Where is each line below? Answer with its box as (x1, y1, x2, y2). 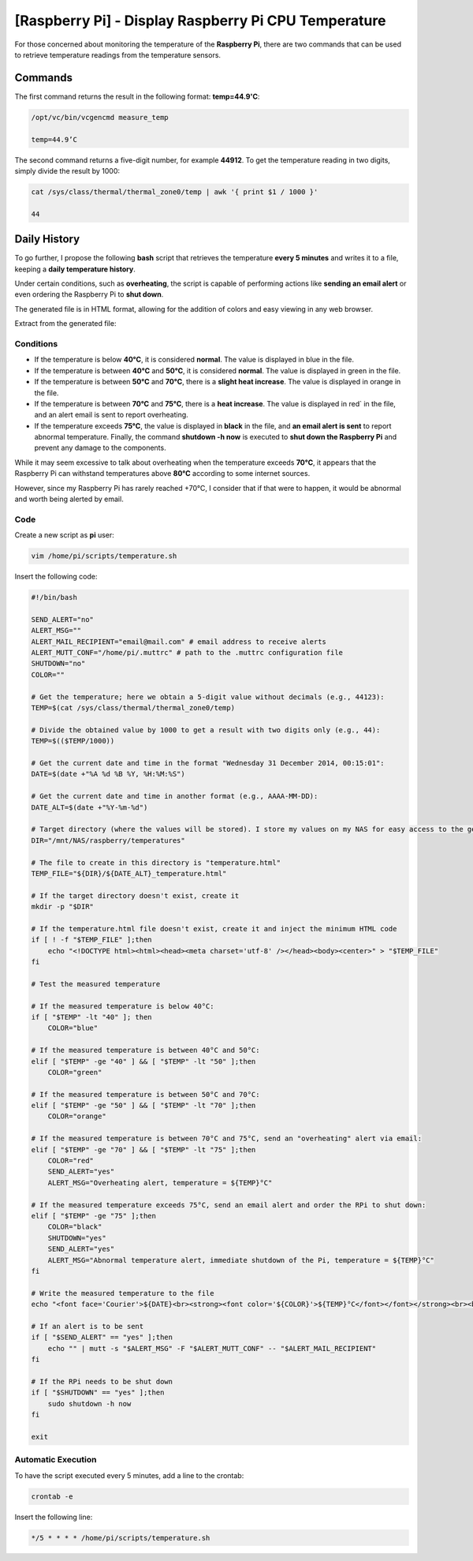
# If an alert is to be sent (31, 1322, 144, 1331)
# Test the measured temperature (31, 979, 161, 988)
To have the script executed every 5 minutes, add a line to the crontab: (14, 1470, 244, 1480)
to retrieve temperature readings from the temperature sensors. (14, 50, 221, 59)
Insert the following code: (14, 572, 98, 582)
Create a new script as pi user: (14, 530, 114, 540)
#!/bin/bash (31, 593, 78, 602)
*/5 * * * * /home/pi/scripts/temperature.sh (31, 1533, 210, 1542)
